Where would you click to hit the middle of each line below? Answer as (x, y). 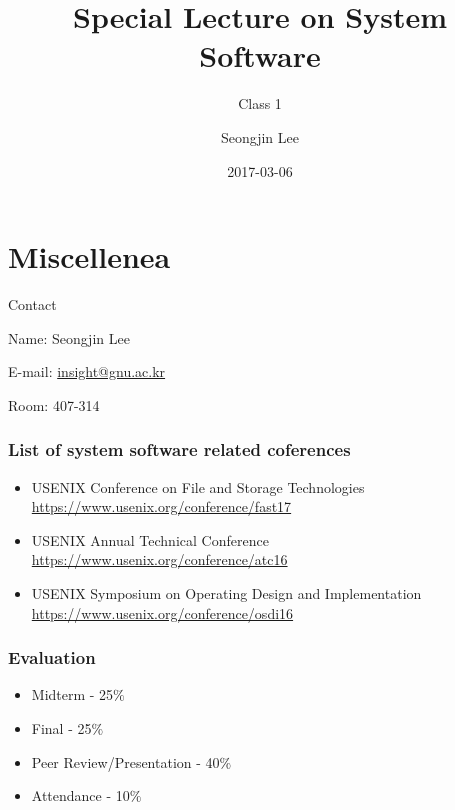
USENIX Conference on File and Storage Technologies (198, 486)
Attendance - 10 (80, 795)
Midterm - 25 (72, 694)
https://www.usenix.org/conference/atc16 (159, 559)
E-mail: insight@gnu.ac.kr (87, 371)
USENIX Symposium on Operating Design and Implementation (226, 593)
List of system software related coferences (179, 449)
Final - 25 (61, 728)
